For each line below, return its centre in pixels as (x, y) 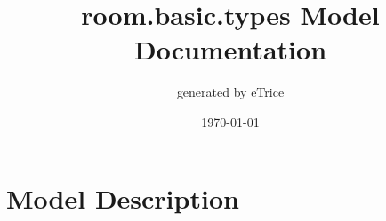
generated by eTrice (230, 92)
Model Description (123, 197)
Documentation (230, 49)
